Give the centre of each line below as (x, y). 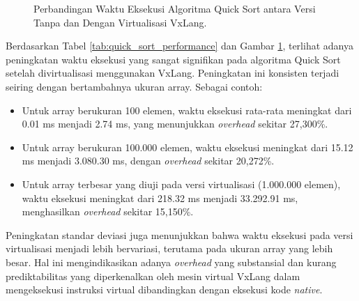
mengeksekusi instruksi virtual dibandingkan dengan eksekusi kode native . (164, 290)
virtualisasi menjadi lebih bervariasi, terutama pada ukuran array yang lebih (169, 248)
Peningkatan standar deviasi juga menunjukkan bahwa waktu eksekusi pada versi (179, 234)
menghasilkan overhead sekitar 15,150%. (108, 211)
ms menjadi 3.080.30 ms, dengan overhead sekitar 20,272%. (148, 161)
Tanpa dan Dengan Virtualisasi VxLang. (120, 22)
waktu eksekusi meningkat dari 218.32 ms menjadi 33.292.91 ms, (160, 198)
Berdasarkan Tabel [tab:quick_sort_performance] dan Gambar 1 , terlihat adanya (179, 46)
